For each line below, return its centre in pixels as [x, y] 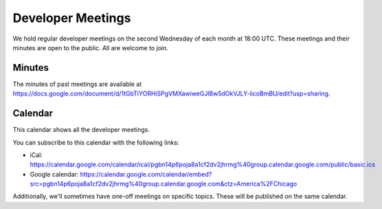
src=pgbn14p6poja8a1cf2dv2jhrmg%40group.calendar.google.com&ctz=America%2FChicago [164, 184]
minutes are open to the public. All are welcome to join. [90, 47]
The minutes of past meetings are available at [77, 84]
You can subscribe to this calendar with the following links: [96, 142]
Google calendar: [54, 174]
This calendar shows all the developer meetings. [81, 130]
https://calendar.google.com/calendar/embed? [146, 174]
